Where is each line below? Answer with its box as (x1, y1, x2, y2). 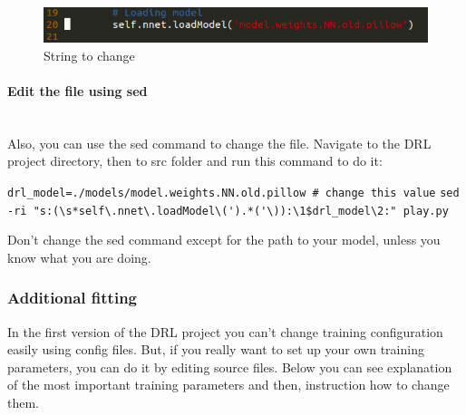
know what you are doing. (7, 247, 151, 266)
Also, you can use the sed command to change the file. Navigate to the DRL (7, 133, 432, 152)
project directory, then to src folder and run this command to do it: (7, 151, 383, 170)
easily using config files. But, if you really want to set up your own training (7, 340, 424, 359)
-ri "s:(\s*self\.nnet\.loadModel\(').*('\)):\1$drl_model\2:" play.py (7, 204, 449, 217)
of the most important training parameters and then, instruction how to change (7, 375, 450, 394)
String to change (44, 45, 135, 64)
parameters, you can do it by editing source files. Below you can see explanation (7, 357, 452, 376)
